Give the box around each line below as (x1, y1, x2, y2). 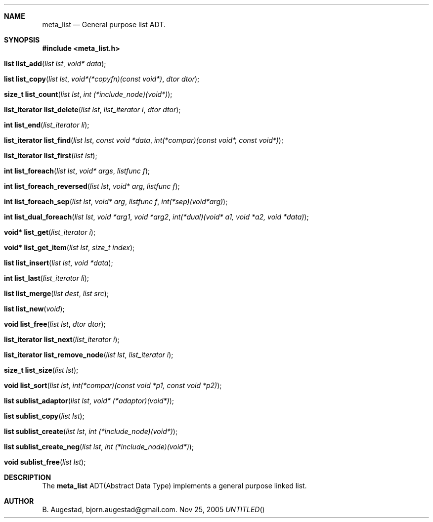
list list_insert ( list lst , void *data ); (4, 259, 113, 267)
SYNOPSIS (4, 36, 40, 44)
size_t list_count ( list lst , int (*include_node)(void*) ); (4, 90, 173, 98)
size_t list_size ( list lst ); (4, 366, 79, 374)
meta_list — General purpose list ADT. (42, 20, 166, 29)
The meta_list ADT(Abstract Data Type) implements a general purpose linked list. (42, 481, 307, 490)
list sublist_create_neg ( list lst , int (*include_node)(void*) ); (4, 442, 194, 451)
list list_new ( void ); (4, 304, 65, 313)
